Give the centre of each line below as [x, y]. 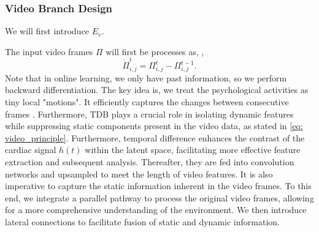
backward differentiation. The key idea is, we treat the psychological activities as [157, 90]
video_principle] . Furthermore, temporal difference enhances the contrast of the [155, 137]
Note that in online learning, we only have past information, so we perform [146, 77]
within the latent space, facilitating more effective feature [193, 150]
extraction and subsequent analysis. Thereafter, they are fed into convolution [150, 162]
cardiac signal [31, 150]
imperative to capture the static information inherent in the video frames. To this [158, 186]
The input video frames [49, 51]
